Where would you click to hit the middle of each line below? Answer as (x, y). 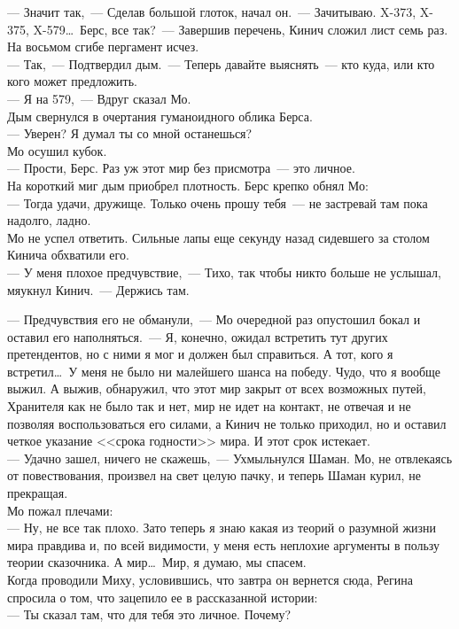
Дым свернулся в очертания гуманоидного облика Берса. (160, 116)
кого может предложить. (72, 81)
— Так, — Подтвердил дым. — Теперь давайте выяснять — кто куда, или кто (221, 63)
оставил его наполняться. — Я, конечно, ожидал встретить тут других (198, 336)
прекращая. (38, 493)
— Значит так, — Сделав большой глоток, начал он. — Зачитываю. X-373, (212, 12)
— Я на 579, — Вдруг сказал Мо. (99, 98)
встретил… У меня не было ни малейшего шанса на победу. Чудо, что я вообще (224, 371)
